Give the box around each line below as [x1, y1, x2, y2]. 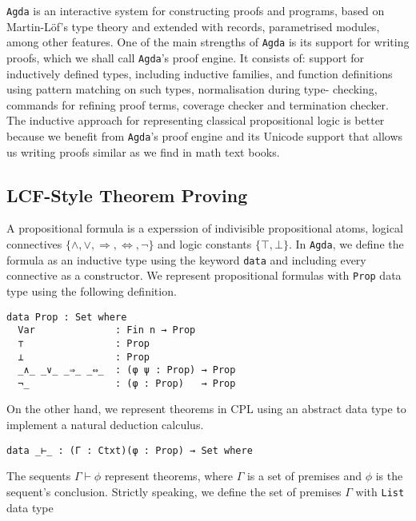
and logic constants [158, 235, 252, 252]
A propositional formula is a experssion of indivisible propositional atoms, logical [6, 220, 403, 237]
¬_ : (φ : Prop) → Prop [18, 377, 236, 389]
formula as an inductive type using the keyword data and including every [6, 251, 366, 268]
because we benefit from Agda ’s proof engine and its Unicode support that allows [6, 127, 403, 144]
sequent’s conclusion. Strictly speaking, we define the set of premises [6, 483, 342, 499]
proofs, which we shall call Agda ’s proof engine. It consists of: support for [6, 49, 365, 66]
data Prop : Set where [6, 311, 127, 323]
